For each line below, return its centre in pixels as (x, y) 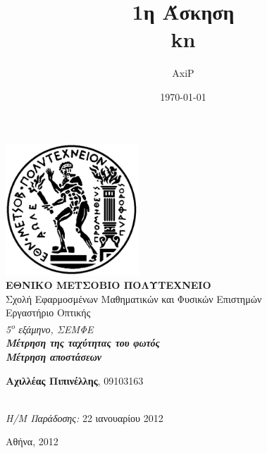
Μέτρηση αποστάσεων (54, 356)
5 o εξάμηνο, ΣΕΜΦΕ (50, 328)
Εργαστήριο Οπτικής (48, 312)
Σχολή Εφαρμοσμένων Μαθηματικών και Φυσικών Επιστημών (134, 298)
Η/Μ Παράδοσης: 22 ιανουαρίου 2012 (85, 417)
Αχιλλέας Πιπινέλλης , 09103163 (75, 380)
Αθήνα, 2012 (32, 441)
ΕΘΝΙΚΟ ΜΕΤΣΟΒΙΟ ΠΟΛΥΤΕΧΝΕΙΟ (108, 285)
